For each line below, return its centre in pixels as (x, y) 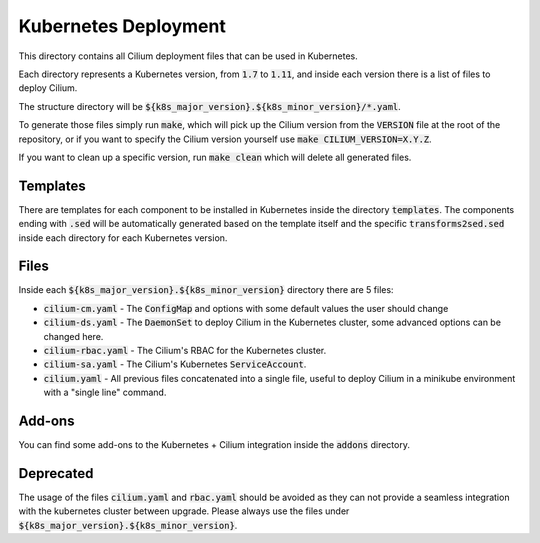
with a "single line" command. (105, 392)
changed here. (73, 336)
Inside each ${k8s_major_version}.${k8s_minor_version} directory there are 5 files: (206, 290)
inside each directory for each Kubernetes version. (123, 237)
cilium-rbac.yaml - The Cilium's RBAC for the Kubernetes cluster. (185, 351)
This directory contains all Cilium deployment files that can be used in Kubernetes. (188, 56)
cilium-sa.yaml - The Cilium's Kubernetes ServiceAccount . (175, 364)
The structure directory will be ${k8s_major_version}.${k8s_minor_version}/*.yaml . (210, 106)
